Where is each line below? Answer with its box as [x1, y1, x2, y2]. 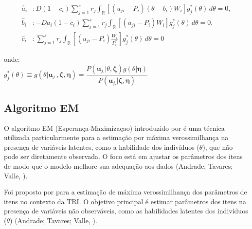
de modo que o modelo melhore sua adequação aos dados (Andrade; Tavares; [4, 160, 233, 171]
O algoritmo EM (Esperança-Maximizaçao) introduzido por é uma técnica [4, 123, 225, 133]
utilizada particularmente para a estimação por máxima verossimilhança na [4, 132, 229, 142]
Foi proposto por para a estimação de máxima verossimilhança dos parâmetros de [4, 187, 247, 197]
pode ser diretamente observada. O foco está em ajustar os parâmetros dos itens [4, 151, 243, 161]
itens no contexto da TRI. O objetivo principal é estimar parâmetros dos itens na [4, 196, 247, 206]
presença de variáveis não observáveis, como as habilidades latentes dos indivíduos [4, 206, 248, 216]
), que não [202, 141, 233, 152]
